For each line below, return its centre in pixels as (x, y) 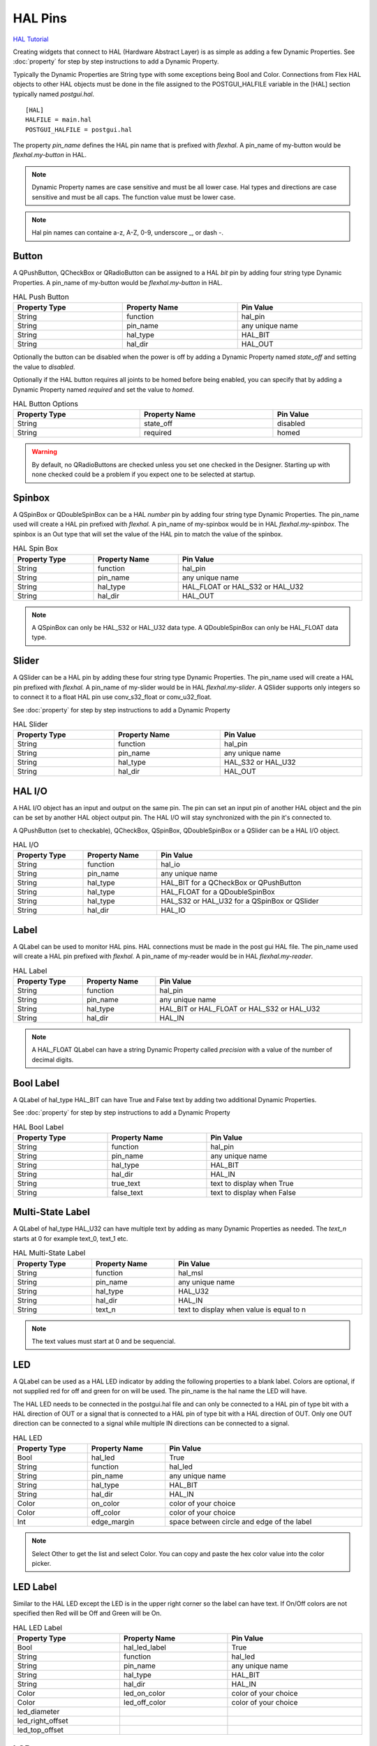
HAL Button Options (45, 404)
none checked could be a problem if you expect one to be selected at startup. (144, 474)
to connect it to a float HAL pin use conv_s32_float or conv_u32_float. (112, 697)
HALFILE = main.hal (59, 120)
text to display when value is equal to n (242, 1309)
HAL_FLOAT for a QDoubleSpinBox (218, 892)
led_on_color (144, 1693)
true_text (126, 1183)
